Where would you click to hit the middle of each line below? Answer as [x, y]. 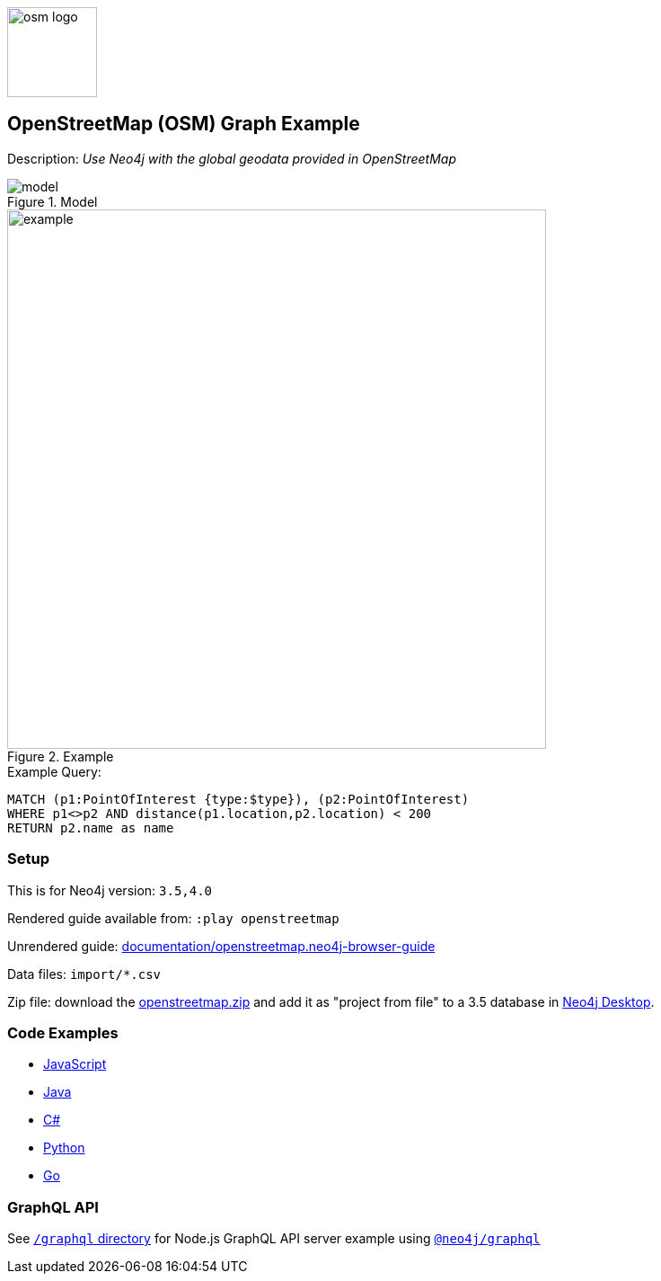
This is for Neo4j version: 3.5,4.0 [110, 890]
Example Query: [54, 771]
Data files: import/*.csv [84, 974]
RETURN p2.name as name [91, 827]
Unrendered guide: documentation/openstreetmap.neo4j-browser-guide [221, 946]
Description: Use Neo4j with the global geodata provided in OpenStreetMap [232, 158]
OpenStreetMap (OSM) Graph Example [184, 124]
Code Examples [63, 1032]
